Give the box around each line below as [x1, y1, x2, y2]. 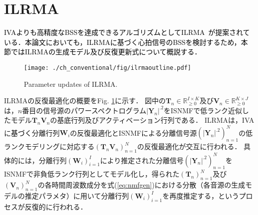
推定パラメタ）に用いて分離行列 [24, 190, 129, 201]
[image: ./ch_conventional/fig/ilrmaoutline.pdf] [24, 64, 191, 71]
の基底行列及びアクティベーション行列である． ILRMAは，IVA [50, 115, 255, 125]
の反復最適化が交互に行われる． [137, 141, 242, 152]
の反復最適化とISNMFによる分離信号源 [70, 127, 197, 138]
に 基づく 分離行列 [4, 127, 60, 138]
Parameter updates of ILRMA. [24, 78, 118, 89]
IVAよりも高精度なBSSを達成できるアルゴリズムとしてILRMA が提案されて [4, 27, 250, 37]
